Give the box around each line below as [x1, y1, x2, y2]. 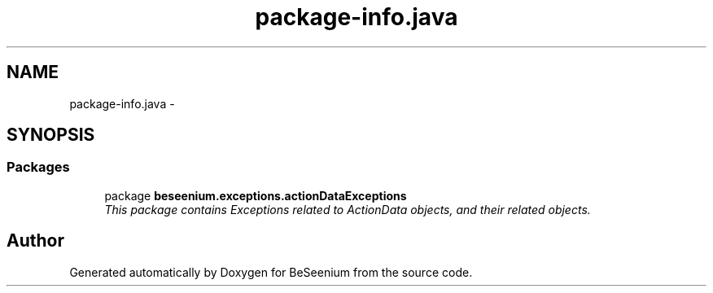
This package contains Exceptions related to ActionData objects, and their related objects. [104, 202, 591, 216]
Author [7, 230, 64, 251]
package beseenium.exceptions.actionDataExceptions [104, 188, 407, 203]
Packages [7, 159, 70, 176]
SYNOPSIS [7, 125, 95, 146]
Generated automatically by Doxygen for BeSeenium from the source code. [69, 265, 473, 279]
